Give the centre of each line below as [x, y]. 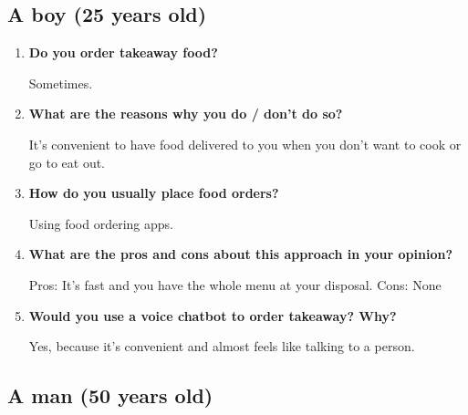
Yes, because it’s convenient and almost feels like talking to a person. [222, 346]
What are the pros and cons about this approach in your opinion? [241, 254]
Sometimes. [61, 83]
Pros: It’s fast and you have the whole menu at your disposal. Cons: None [235, 284]
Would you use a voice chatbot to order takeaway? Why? [213, 315]
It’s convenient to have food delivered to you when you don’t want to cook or [245, 144]
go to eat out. [67, 162]
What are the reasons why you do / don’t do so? [186, 114]
